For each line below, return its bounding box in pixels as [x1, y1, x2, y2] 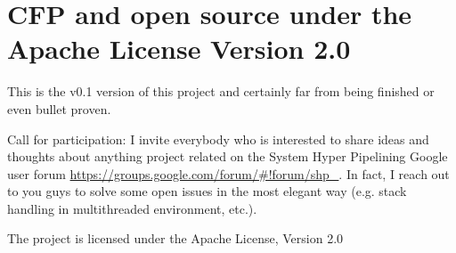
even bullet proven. [7, 99, 111, 118]
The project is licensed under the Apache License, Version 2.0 [7, 229, 344, 248]
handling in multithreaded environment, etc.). [7, 199, 257, 217]
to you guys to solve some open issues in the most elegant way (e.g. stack [7, 182, 407, 200]
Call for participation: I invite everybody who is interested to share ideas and [7, 129, 429, 148]
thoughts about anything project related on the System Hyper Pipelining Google [7, 147, 448, 166]
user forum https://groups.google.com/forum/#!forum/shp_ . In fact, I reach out [7, 164, 450, 183]
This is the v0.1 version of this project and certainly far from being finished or [7, 82, 435, 101]
